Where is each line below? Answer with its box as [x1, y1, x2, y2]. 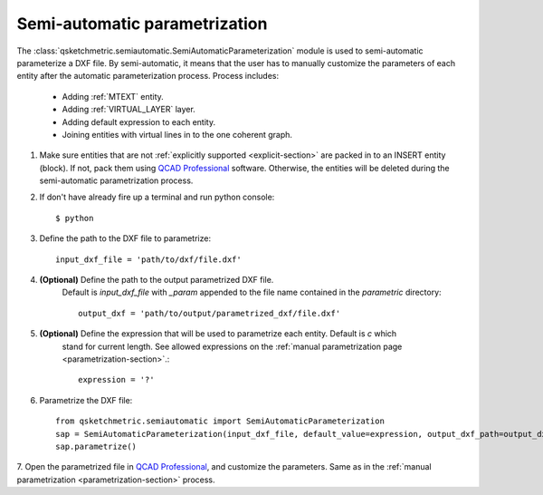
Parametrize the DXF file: [39, 394, 133, 405]
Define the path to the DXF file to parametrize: [39, 233, 212, 244]
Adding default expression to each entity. [62, 116, 216, 127]
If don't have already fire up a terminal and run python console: [39, 191, 275, 203]
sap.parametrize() [55, 441, 138, 451]
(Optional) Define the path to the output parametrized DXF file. [39, 275, 274, 286]
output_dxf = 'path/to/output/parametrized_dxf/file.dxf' [78, 308, 341, 318]
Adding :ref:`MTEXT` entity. [62, 91, 165, 102]
